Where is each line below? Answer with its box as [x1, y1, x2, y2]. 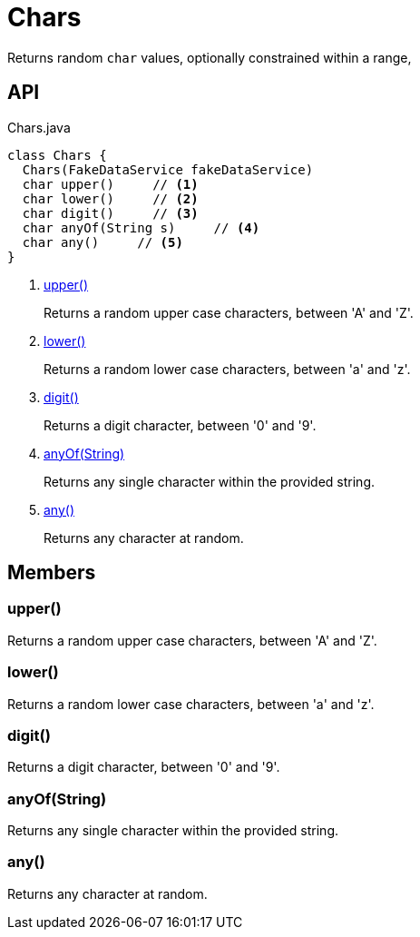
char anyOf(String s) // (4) [22, 220, 260, 235]
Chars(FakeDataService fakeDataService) [22, 162, 314, 177]
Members [7, 561, 96, 585]
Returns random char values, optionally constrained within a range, [7, 49, 412, 65]
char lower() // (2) [22, 191, 199, 206]
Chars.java [7, 119, 71, 135]
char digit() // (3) [22, 205, 199, 221]
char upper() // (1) [22, 176, 199, 192]
